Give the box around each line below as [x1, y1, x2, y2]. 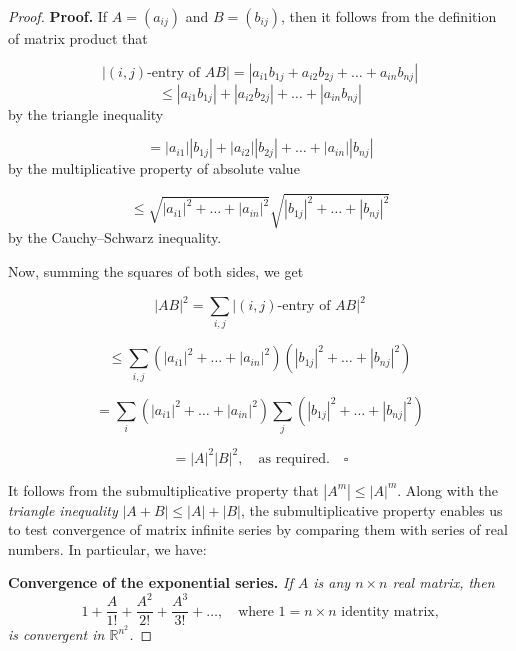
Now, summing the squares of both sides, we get [8, 260, 304, 281]
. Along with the [397, 479, 499, 500]
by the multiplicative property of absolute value [8, 158, 300, 179]
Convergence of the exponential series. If [8, 572, 293, 593]
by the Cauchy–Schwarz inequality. [8, 227, 222, 248]
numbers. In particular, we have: [8, 538, 207, 559]
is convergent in [8, 624, 105, 645]
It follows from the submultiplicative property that [8, 479, 319, 500]
